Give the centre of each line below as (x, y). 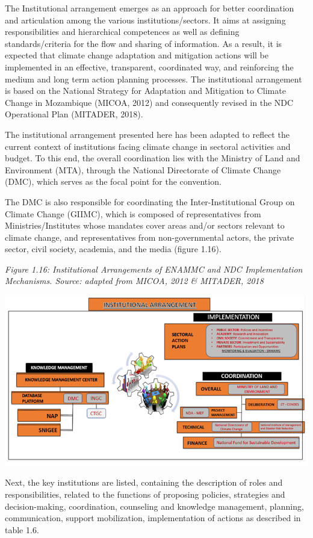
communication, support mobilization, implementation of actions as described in (153, 518)
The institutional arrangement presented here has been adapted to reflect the (147, 134)
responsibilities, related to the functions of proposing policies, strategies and (145, 494)
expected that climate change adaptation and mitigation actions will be (137, 55)
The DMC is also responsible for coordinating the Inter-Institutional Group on (150, 201)
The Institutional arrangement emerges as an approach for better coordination (150, 8)
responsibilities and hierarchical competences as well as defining (122, 32)
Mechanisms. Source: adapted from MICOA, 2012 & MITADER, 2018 (134, 281)
